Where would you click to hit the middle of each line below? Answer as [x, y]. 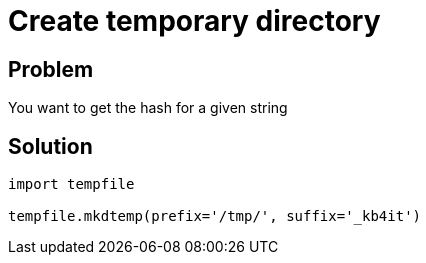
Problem [51, 69]
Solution [50, 146]
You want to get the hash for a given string [148, 108]
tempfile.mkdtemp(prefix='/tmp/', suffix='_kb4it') [215, 216]
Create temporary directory [194, 21]
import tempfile [71, 184]
